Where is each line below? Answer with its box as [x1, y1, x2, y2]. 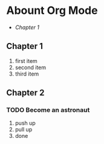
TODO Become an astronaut [6, 106, 90, 114]
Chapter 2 [6, 88, 45, 98]
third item [15, 70, 39, 77]
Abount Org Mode [6, 4, 98, 18]
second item [15, 64, 47, 71]
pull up [15, 126, 33, 133]
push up [15, 119, 36, 127]
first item [15, 57, 37, 64]
